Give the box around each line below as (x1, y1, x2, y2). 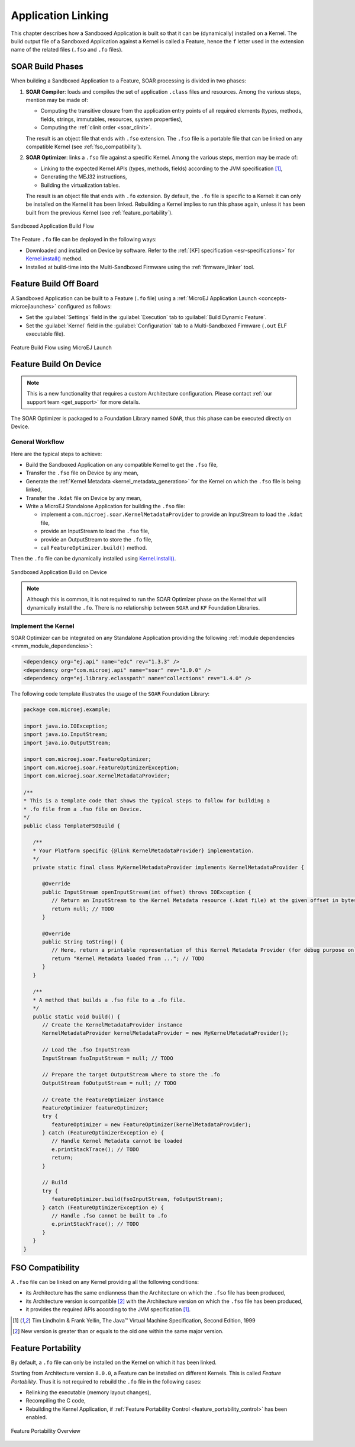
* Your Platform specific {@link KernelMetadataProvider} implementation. (33, 847, 254, 854)
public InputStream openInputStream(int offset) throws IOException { (42, 888, 251, 895)
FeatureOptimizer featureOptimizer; (42, 1104, 149, 1111)
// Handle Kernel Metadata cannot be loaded (51, 1137, 183, 1145)
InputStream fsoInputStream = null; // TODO (42, 1054, 174, 1062)
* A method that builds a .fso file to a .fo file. (33, 996, 186, 1003)
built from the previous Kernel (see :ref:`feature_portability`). (25, 209, 173, 216)
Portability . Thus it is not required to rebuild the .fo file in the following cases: (11, 1378, 202, 1385)
